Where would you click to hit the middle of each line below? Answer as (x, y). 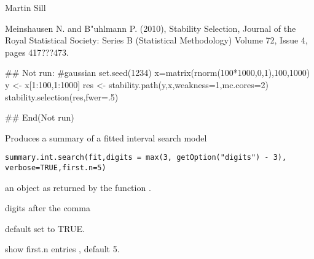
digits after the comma (48, 208)
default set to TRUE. (45, 228)
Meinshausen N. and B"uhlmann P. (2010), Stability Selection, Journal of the (151, 28)
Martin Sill (26, 7)
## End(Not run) (40, 117)
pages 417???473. (37, 52)
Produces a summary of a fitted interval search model (106, 137)
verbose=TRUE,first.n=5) (56, 168)
